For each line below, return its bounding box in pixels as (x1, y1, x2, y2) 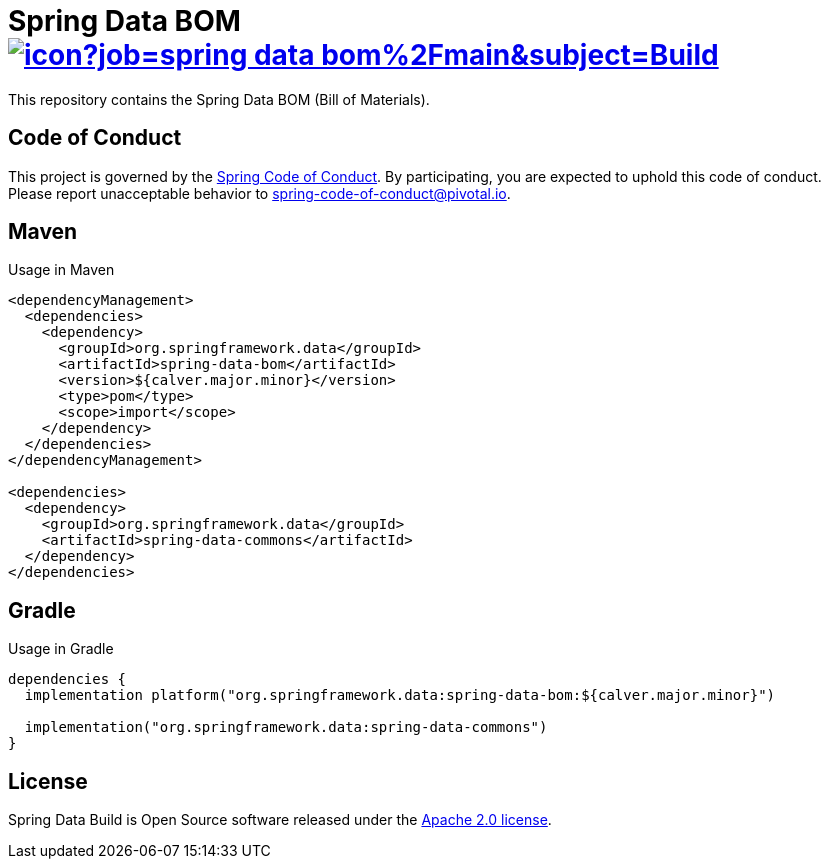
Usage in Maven (8, 261, 115, 279)
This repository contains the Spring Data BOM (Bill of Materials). (8, 90, 430, 108)
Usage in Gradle (8, 640, 114, 658)
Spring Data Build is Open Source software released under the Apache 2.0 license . (8, 811, 552, 829)
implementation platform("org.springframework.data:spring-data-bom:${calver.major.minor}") (24, 687, 776, 704)
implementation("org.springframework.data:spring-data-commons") (24, 719, 548, 736)
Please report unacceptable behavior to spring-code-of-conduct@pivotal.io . (8, 184, 511, 202)
